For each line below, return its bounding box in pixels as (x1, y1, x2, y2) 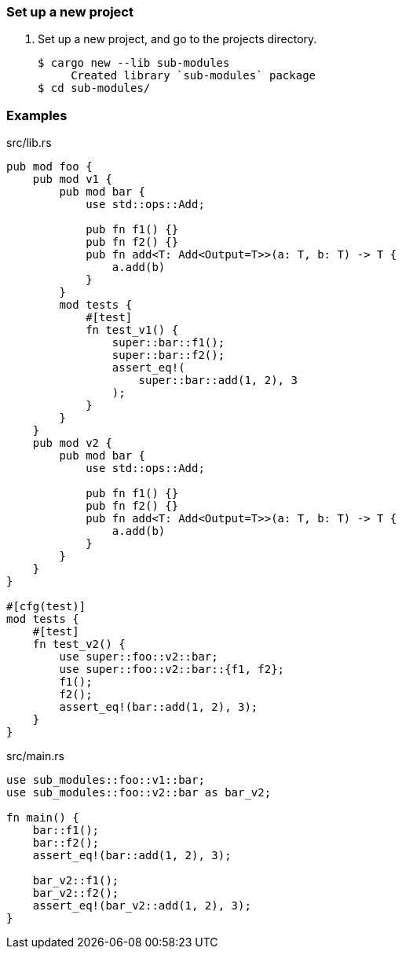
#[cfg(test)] (6, 600, 86, 613)
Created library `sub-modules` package (71, 69, 316, 82)
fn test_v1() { (86, 324, 179, 337)
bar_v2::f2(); (32, 887, 119, 900)
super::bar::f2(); (111, 349, 225, 362)
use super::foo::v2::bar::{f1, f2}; (59, 663, 285, 676)
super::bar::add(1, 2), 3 (138, 374, 298, 387)
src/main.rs (6, 749, 64, 763)
